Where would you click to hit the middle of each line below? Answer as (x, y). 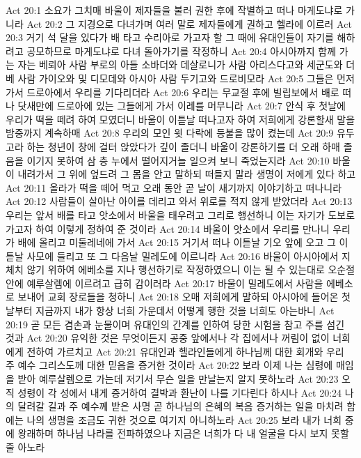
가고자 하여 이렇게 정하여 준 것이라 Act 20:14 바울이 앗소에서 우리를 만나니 (168, 228)
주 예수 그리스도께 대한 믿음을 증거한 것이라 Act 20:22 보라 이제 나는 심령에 (169, 365)
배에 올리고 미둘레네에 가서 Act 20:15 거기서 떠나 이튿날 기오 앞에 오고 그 (177, 242)
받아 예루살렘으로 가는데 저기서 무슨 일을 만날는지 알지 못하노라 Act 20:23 (178, 379)
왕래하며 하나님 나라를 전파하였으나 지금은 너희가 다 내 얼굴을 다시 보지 (173, 433)
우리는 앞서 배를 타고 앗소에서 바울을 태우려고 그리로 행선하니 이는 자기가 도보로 (180, 214)
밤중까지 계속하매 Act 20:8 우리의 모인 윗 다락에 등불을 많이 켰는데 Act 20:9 (170, 133)
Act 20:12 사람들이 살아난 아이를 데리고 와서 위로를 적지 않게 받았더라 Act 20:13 (179, 201)
